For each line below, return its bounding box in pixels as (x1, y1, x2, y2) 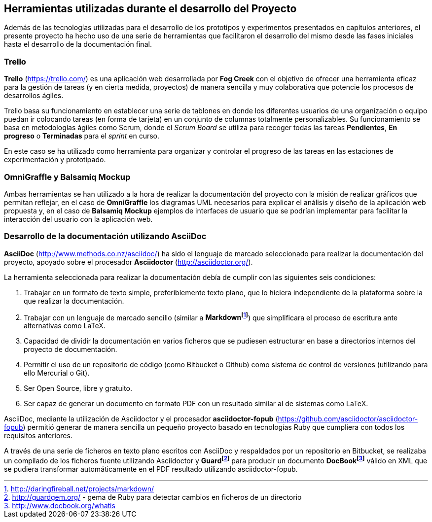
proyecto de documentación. (24, 345, 117, 354)
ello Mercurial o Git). (24, 369, 90, 378)
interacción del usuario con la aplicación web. (4, 214, 153, 223)
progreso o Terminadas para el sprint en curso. (4, 132, 160, 140)
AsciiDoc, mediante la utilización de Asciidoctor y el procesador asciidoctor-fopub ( (4, 415, 278, 423)
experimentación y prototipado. (4, 155, 106, 164)
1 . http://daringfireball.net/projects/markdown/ (4, 484, 154, 493)
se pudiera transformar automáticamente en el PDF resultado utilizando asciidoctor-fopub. (4, 464, 298, 473)
